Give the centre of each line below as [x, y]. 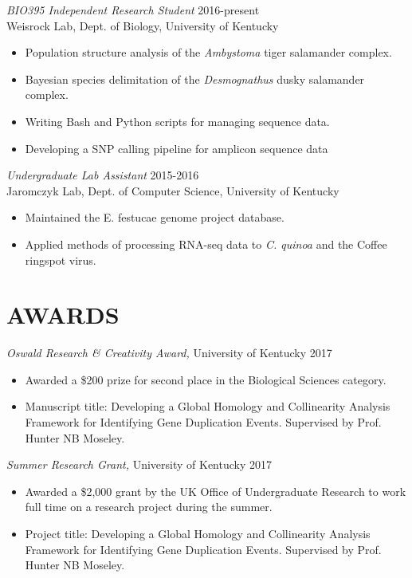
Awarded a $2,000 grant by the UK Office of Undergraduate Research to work [216, 491]
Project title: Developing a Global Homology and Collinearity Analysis [198, 533]
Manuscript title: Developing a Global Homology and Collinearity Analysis [208, 406]
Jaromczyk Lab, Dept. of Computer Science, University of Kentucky [173, 190]
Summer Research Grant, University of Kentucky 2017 [139, 464]
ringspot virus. [61, 260]
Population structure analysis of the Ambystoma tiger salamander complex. [208, 52]
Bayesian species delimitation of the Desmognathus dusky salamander [195, 79]
